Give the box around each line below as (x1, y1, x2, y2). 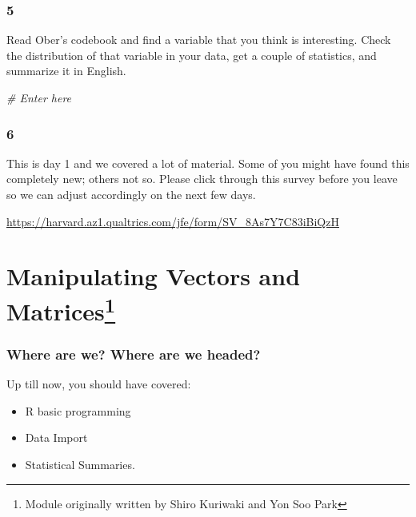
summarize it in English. (6, 62, 126, 79)
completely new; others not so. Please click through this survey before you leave (6, 170, 398, 187)
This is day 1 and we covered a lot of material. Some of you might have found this (6, 154, 410, 171)
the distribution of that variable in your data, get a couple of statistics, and (6, 46, 377, 63)
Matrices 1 (6, 291, 116, 327)
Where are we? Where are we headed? (6, 344, 261, 364)
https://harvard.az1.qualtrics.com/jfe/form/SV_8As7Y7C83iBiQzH (6, 213, 339, 229)
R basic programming (25, 402, 131, 419)
